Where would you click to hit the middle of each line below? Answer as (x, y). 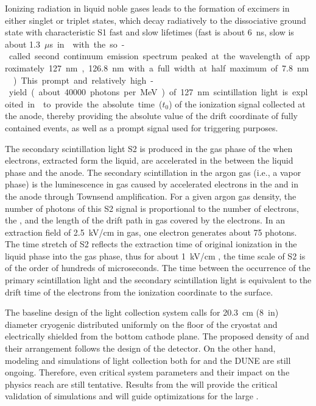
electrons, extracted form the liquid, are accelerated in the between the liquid (149, 160)
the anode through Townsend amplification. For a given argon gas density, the (151, 196)
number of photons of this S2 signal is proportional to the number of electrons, (152, 208)
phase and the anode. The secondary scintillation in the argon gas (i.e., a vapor (153, 172)
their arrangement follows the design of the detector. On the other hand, (140, 348)
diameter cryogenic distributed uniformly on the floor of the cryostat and (141, 324)
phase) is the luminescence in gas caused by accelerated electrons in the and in (152, 184)
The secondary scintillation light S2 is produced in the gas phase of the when (149, 148)
